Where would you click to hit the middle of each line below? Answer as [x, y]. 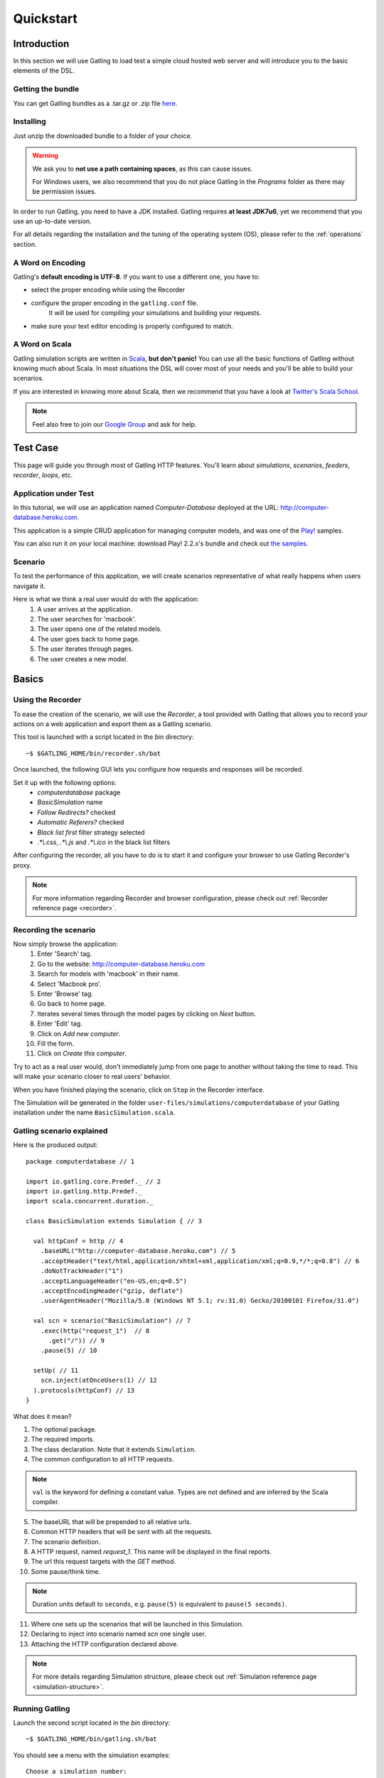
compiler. [46, 1502]
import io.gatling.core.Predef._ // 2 [94, 1181]
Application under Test [54, 493]
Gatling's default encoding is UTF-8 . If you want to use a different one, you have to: [137, 277]
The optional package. [64, 1430]
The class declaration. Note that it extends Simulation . [113, 1449]
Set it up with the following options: [65, 782]
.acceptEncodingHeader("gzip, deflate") [112, 1290]
